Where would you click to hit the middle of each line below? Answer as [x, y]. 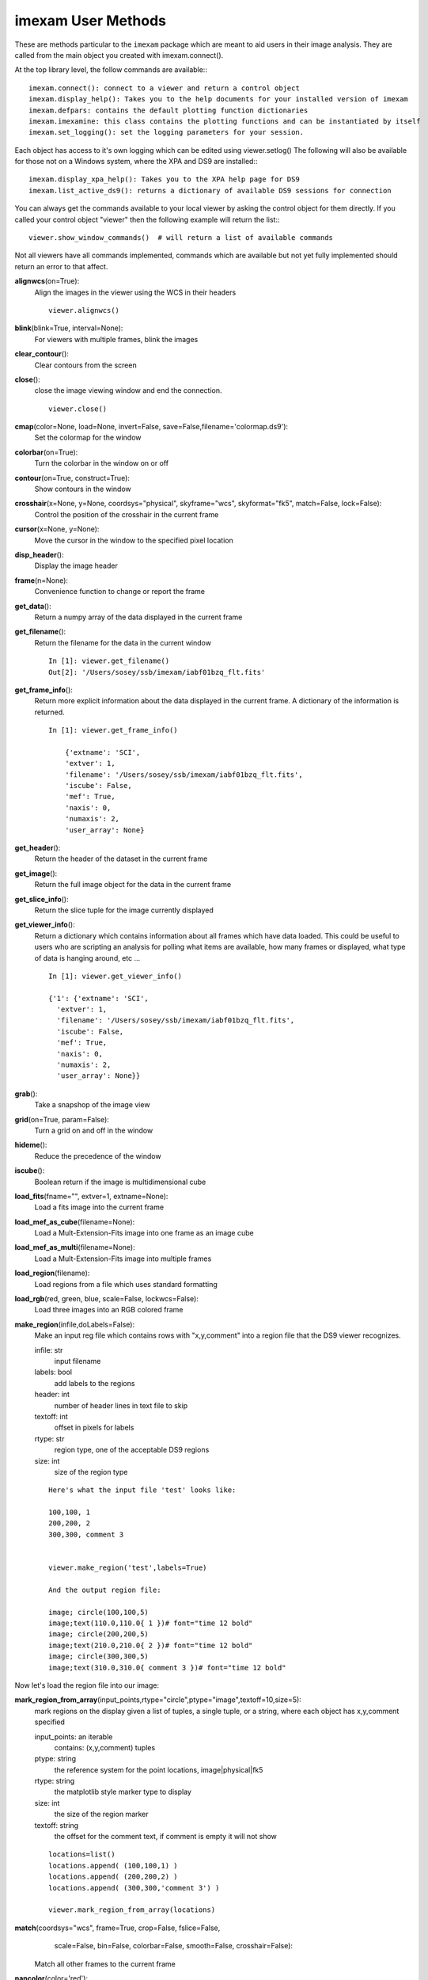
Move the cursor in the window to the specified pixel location [134, 540]
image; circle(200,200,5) [99, 1634]
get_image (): [36, 873]
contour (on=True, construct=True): [72, 478]
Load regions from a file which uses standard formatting [126, 1284]
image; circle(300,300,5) [99, 1656]
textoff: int [51, 1416]
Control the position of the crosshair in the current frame [127, 514]
